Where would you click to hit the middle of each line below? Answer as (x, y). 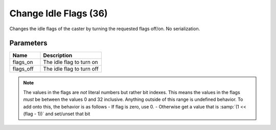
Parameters (28, 43)
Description (58, 55)
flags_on (23, 62)
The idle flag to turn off (71, 69)
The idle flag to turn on (71, 62)
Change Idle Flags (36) (59, 13)
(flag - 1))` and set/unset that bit (57, 114)
